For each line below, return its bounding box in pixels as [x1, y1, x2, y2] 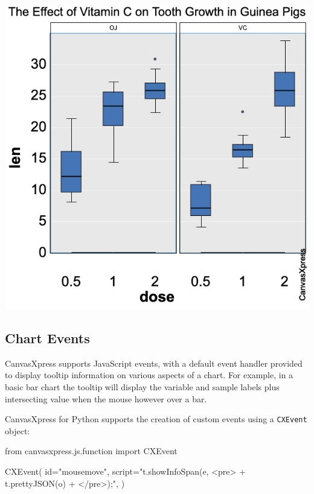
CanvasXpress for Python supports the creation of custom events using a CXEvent [5, 413, 307, 425]
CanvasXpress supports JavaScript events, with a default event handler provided [5, 356, 303, 369]
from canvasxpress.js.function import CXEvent [5, 445, 178, 457]
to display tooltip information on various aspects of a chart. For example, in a [5, 369, 293, 381]
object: [5, 424, 30, 437]
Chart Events [5, 328, 90, 347]
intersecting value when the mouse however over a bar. [5, 392, 207, 405]
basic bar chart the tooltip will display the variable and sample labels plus [5, 380, 280, 393]
